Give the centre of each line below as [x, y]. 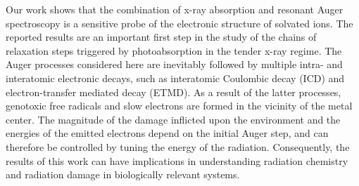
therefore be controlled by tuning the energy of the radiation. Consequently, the [178, 146]
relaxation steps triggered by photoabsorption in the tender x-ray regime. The [174, 50]
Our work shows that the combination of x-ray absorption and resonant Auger [175, 9]
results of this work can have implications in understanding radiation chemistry [177, 160]
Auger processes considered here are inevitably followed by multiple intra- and [174, 64]
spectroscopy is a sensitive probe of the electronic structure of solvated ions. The [179, 23]
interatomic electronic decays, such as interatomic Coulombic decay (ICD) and [175, 78]
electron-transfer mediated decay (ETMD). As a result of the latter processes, [174, 92]
